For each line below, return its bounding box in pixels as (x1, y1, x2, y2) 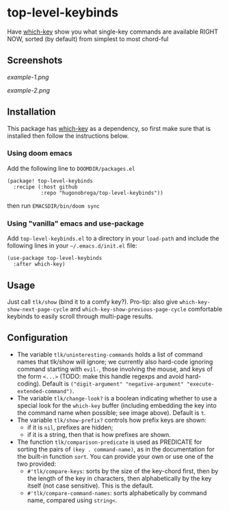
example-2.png (7, 86, 50, 94)
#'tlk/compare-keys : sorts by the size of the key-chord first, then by (27, 466, 219, 475)
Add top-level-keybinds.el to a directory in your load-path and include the (7, 235, 220, 243)
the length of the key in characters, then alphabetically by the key (27, 474, 212, 482)
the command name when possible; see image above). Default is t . (16, 408, 206, 416)
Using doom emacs (7, 149, 73, 158)
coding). (16, 379, 41, 388)
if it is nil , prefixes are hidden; (27, 423, 113, 431)
